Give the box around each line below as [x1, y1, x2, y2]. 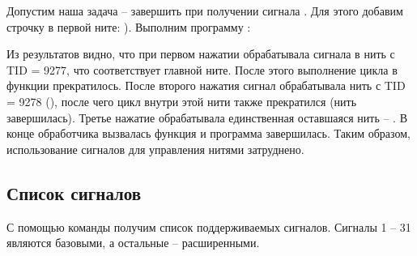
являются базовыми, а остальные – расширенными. [6, 234, 260, 251]
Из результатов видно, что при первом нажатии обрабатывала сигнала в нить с [6, 45, 395, 62]
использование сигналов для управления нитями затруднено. [6, 140, 304, 157]
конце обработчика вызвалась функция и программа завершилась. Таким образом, [6, 125, 411, 142]
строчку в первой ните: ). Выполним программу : [6, 18, 251, 35]
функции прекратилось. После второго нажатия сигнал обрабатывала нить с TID [6, 77, 406, 94]
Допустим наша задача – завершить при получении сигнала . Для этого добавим [6, 2, 403, 19]
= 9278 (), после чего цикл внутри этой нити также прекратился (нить [6, 92, 357, 109]
